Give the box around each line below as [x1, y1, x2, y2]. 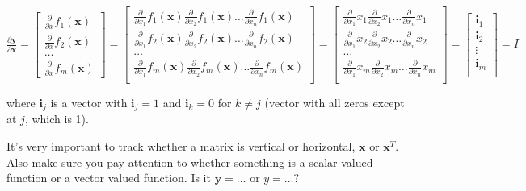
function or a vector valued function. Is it [6, 169, 211, 186]
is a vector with [50, 93, 128, 110]
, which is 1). [24, 110, 89, 127]
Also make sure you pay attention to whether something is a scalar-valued [6, 153, 373, 170]
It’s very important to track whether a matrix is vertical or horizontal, [6, 137, 356, 154]
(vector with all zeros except [264, 93, 405, 110]
